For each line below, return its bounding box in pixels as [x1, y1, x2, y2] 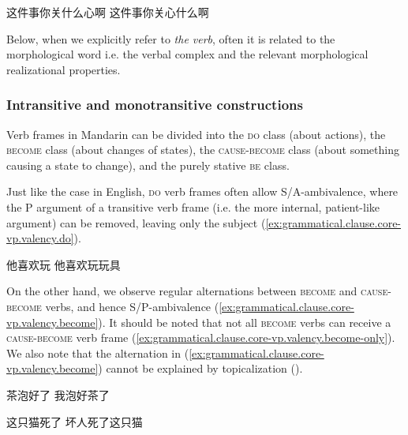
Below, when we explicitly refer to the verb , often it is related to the [6, 30, 335, 47]
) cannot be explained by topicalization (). [98, 360, 303, 377]
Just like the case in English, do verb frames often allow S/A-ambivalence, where [6, 183, 399, 200]
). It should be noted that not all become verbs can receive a [98, 313, 391, 330]
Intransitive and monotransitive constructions [6, 95, 303, 114]
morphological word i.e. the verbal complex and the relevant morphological [6, 46, 369, 62]
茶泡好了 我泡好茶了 [6, 386, 110, 403]
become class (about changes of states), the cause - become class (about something [6, 141, 399, 158]
